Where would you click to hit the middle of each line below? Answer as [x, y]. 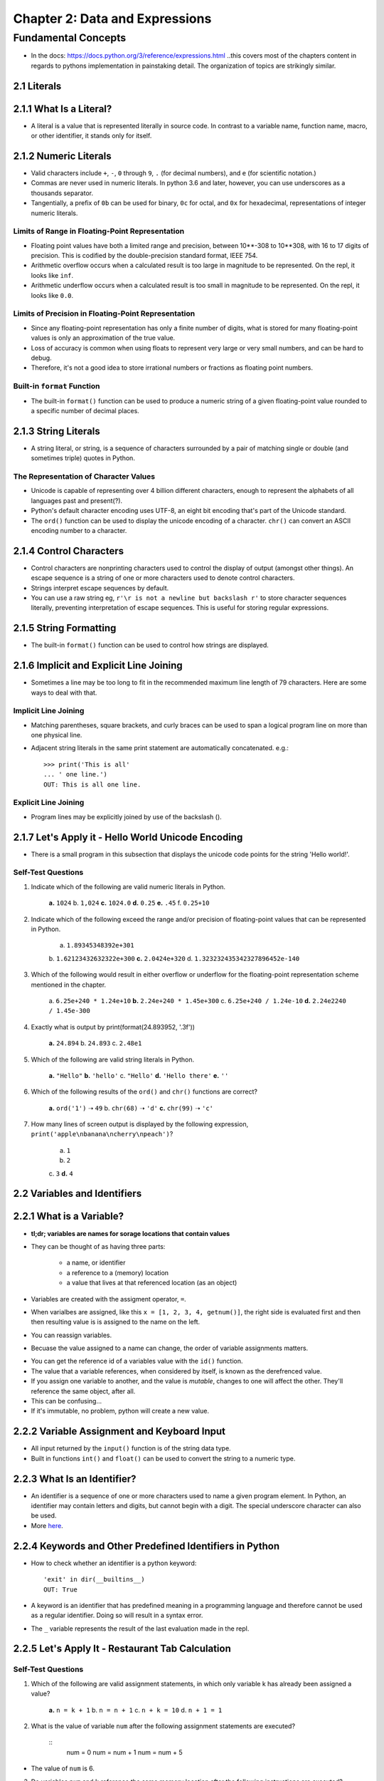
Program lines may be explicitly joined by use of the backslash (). [126, 816]
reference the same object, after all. [83, 1391]
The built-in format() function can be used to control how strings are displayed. [150, 645]
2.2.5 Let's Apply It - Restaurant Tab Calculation [122, 1649]
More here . [47, 1525]
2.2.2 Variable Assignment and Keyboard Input [119, 1432]
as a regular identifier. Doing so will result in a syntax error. [117, 1615]
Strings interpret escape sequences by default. [100, 588]
